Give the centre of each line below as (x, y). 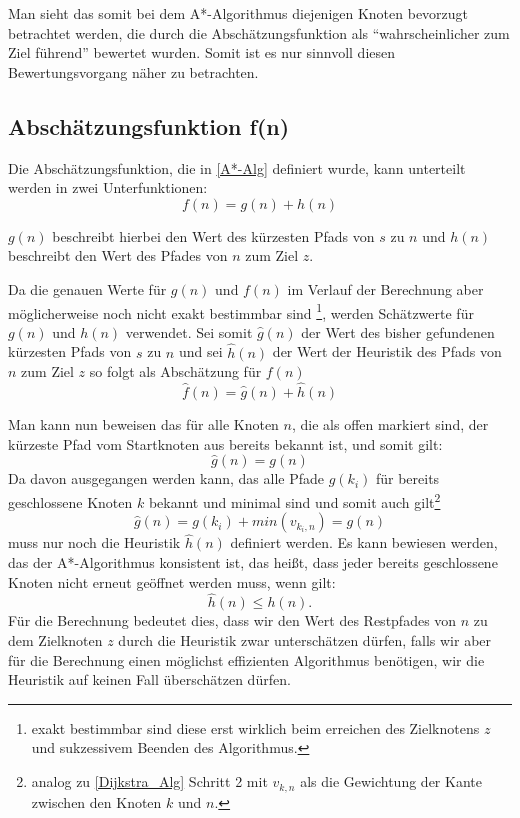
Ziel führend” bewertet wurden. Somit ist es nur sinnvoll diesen (202, 52)
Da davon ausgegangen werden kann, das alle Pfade (166, 478)
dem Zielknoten (55, 640)
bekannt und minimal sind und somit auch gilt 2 (294, 500)
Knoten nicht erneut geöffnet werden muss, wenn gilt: (172, 581)
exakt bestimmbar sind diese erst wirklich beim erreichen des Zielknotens (255, 727)
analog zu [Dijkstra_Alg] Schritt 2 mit (149, 781)
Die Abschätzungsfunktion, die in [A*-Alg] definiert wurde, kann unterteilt (237, 167)
